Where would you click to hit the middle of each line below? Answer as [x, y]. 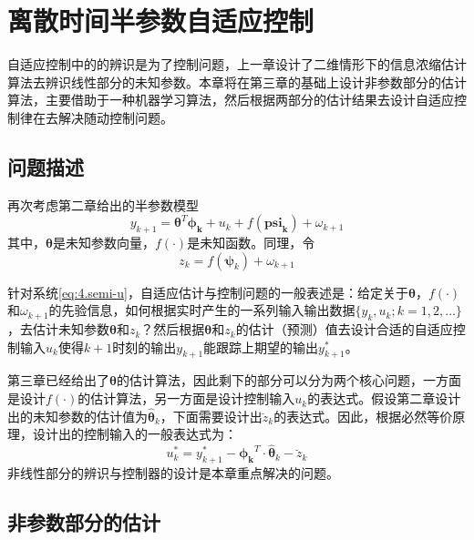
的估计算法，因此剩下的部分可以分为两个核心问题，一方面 [289, 380]
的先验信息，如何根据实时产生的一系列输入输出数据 [202, 310]
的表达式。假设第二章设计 [384, 398]
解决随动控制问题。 [115, 117]
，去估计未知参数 [58, 329]
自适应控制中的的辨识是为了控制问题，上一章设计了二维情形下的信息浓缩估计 [237, 64]
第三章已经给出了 [58, 380]
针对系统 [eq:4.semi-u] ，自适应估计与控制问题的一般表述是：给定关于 [208, 292]
